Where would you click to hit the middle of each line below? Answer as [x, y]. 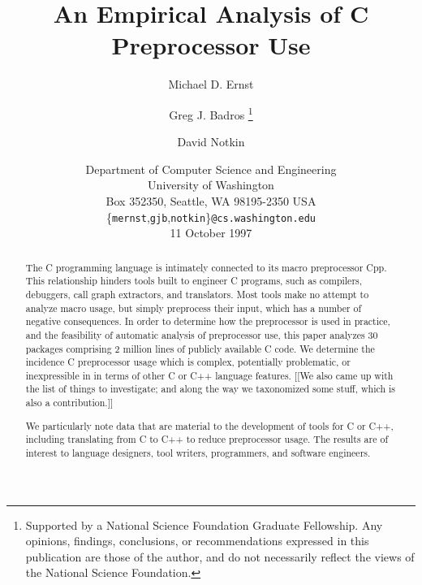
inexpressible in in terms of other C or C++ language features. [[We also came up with [209, 375]
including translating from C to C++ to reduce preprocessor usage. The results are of [207, 439]
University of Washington [211, 185]
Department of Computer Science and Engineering [211, 169]
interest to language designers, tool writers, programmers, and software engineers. [198, 453]
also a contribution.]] [69, 403]
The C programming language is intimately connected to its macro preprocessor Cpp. [206, 267]
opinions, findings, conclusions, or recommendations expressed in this [197, 541]
